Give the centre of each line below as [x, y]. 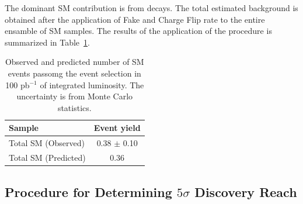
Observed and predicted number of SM [74, 62]
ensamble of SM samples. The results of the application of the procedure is [138, 31]
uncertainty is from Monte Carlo [75, 96]
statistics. [74, 107]
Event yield [117, 128]
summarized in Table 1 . [47, 42]
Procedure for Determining [88, 191]
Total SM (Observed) [47, 143]
